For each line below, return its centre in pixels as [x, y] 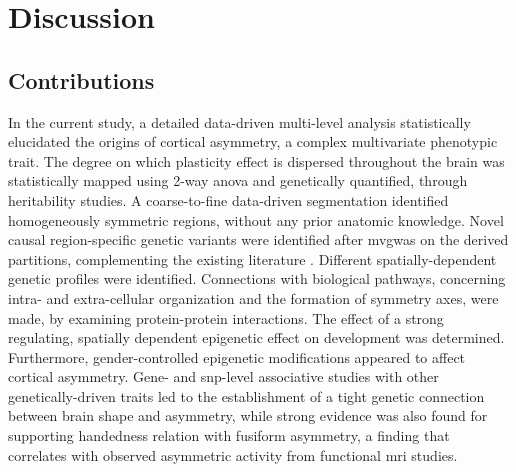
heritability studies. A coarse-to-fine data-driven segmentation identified [228, 199]
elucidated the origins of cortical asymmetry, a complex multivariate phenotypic [253, 141]
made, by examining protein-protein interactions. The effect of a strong [226, 317]
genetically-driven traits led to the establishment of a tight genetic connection [246, 395]
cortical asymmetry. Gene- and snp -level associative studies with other [223, 376]
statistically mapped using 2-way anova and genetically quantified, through [238, 180]
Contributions [81, 79]
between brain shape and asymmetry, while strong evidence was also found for [248, 415]
